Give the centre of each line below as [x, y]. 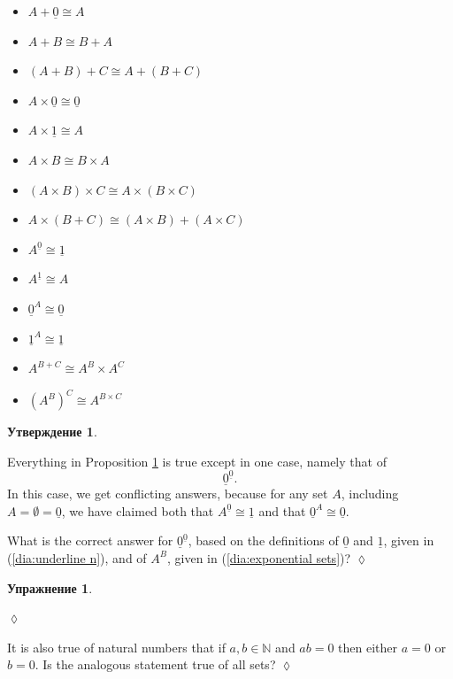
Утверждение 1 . [52, 432]
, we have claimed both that [138, 510]
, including [370, 494]
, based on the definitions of [263, 540]
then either [368, 647]
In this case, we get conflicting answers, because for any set [168, 494]
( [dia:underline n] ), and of [77, 557]
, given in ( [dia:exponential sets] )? [259, 557]
